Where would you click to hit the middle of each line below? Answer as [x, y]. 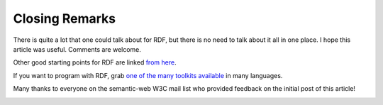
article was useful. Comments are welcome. [77, 49]
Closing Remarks [65, 18]
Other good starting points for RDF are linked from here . [95, 62]
